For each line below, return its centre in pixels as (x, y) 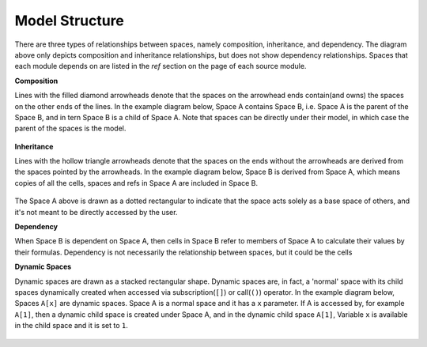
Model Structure (69, 21)
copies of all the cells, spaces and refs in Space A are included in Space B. (136, 183)
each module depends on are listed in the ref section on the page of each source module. (161, 66)
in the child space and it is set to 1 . (71, 326)
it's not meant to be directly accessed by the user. (96, 212)
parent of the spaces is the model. (70, 128)
